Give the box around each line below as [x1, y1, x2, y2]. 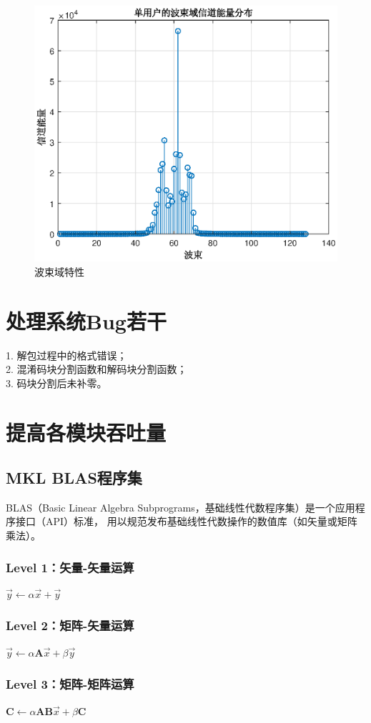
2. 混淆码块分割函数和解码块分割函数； [6, 361, 187, 377]
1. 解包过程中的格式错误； [6, 347, 127, 362]
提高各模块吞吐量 [6, 417, 167, 447]
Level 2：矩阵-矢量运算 [6, 617, 134, 634]
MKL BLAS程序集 [6, 467, 142, 489]
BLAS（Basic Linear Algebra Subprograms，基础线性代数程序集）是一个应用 [6, 499, 355, 514]
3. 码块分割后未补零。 [6, 375, 107, 390]
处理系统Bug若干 [6, 306, 167, 335]
